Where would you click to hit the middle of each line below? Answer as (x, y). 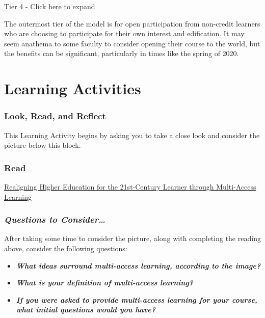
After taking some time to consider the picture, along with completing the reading (132, 238)
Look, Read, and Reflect (55, 116)
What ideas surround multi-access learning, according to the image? (138, 265)
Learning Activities (73, 88)
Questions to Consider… (55, 219)
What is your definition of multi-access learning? (105, 283)
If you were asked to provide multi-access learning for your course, (137, 299)
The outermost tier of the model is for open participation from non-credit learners (132, 23)
